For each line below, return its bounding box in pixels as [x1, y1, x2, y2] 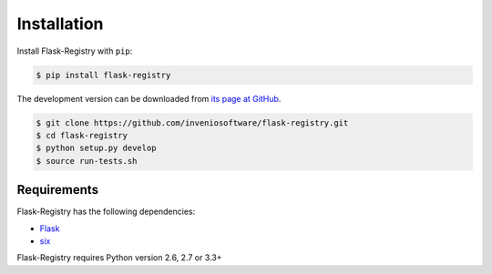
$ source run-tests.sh [36, 156, 138, 166]
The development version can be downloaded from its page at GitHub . [16, 93, 282, 104]
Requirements [16, 182, 99, 198]
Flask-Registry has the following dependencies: [16, 206, 196, 218]
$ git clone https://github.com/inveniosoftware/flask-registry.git [36, 117, 349, 127]
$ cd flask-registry [36, 130, 128, 140]
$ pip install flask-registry [36, 69, 171, 80]
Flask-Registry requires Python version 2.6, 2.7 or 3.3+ [16, 252, 222, 263]
